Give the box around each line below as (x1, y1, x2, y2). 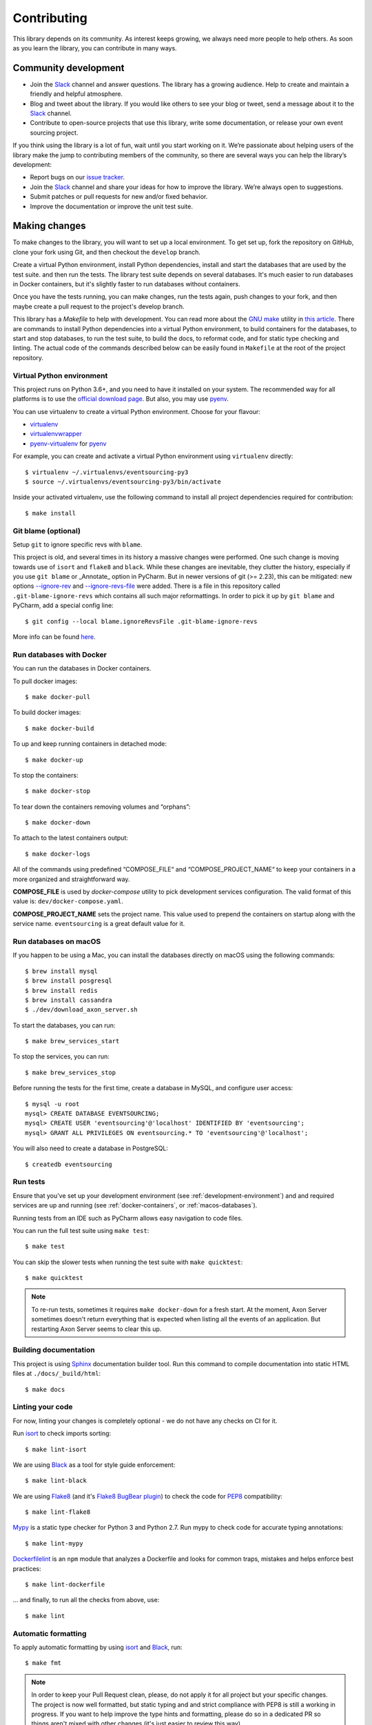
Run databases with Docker (12, 649, 107, 659)
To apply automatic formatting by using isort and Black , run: (12, 1643, 183, 1651)
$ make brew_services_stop (25, 1068, 116, 1076)
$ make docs (25, 1386, 65, 1393)
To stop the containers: (12, 771, 79, 779)
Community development (12, 62, 125, 74)
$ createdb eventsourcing (25, 1160, 113, 1168)
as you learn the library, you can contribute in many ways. (12, 43, 177, 52)
